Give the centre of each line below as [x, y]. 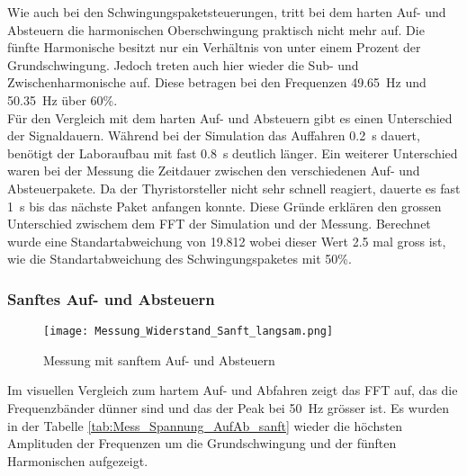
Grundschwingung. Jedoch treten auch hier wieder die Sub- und [183, 64]
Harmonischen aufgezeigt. [78, 460]
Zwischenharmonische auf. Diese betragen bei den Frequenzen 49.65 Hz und [217, 82]
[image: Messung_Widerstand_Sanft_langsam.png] [189, 332]
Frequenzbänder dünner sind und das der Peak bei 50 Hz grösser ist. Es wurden [228, 407]
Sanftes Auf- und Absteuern [111, 298]
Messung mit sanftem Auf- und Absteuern [159, 359]
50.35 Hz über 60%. [63, 99]
